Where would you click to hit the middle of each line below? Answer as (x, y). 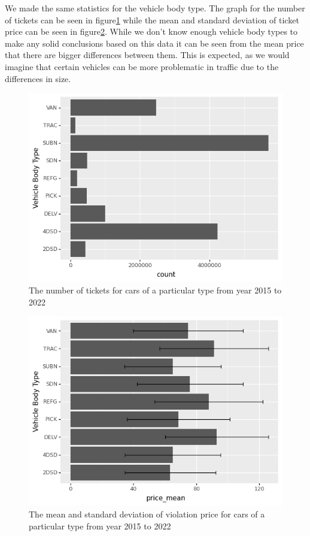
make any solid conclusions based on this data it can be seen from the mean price (154, 43)
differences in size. (38, 78)
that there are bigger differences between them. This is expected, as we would (147, 55)
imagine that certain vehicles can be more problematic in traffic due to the (142, 66)
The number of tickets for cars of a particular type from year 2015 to (155, 290)
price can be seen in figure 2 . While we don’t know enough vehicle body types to (151, 31)
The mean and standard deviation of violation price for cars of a (147, 514)
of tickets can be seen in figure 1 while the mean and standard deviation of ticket (152, 19)
